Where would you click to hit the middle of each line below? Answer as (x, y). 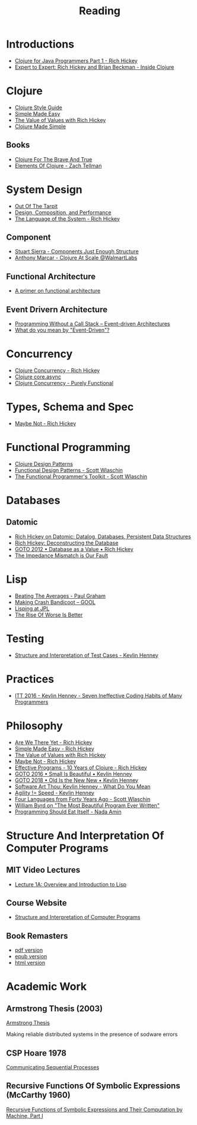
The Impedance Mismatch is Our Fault (61, 555)
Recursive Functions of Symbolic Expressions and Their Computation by (94, 1109)
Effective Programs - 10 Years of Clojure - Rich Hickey (81, 767)
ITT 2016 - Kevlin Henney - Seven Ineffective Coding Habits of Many (99, 695)
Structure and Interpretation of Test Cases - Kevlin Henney (86, 655)
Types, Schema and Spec (70, 407)
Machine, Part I (25, 1116)
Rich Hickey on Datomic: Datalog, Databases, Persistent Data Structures (103, 536)
